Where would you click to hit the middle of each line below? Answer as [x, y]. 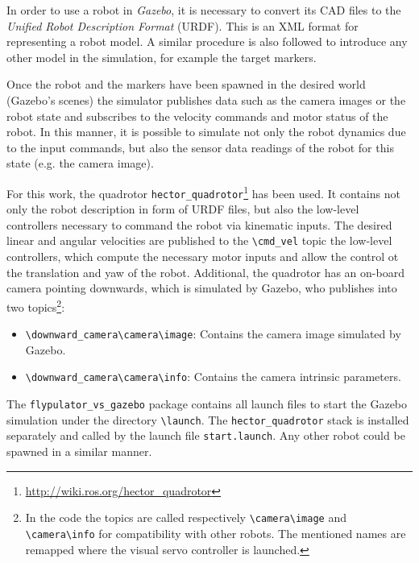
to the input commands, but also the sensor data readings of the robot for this [200, 147]
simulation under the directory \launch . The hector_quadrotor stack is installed [208, 419]
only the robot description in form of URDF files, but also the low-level [183, 209]
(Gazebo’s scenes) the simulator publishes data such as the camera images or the [206, 99]
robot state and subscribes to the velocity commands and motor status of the [197, 116]
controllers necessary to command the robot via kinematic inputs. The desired [199, 224]
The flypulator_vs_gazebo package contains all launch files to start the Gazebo [207, 404]
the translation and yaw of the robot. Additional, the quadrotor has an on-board [205, 272]
